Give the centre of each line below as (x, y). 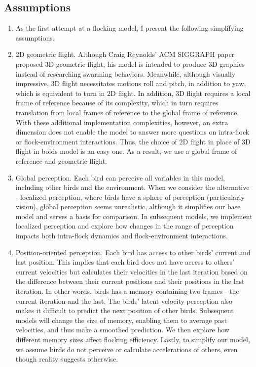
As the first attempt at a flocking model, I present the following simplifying (129, 28)
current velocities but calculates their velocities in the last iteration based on (131, 271)
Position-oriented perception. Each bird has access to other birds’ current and (133, 252)
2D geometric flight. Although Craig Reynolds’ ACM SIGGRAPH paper (125, 54)
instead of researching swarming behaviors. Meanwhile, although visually (126, 73)
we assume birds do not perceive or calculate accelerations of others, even (127, 349)
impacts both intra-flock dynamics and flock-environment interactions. (122, 236)
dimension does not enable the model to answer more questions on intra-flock (132, 132)
